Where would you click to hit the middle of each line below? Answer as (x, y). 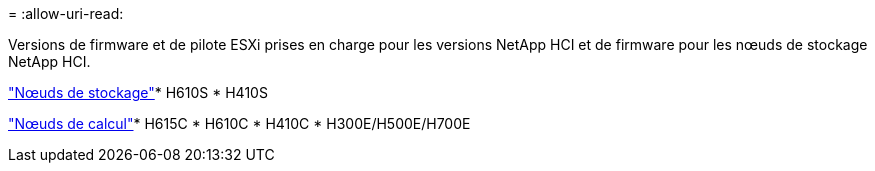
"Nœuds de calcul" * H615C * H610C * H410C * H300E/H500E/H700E (239, 123)
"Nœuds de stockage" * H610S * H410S (138, 92)
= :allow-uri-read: (66, 13)
